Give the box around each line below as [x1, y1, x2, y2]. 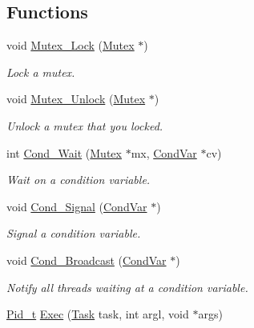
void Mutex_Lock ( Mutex [6, 37, 135, 54]
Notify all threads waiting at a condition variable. [6, 278, 248, 295]
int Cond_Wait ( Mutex [6, 144, 122, 161]
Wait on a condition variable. [6, 171, 151, 188]
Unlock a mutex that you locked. [6, 117, 163, 134]
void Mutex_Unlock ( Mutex [6, 90, 146, 107]
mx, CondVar [131, 144, 197, 161]
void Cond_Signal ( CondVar [6, 198, 147, 214]
